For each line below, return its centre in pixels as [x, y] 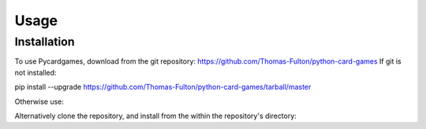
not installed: [35, 72]
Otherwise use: [39, 101]
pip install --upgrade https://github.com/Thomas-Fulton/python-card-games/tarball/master [163, 87]
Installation [45, 42]
